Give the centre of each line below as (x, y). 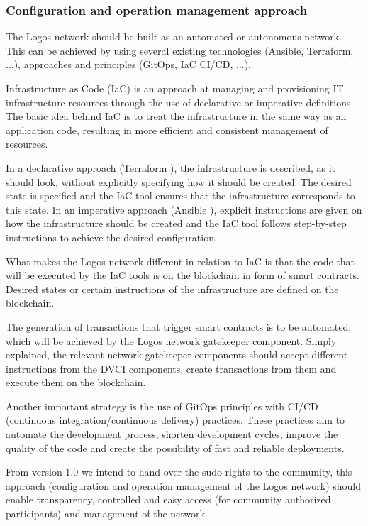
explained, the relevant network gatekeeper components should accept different (177, 355)
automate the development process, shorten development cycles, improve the (172, 434)
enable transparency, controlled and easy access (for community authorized (168, 499)
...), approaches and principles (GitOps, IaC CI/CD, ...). (128, 64)
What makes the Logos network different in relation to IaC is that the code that (180, 261)
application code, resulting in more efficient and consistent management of (167, 130)
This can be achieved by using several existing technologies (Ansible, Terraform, (180, 50)
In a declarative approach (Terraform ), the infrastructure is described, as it (171, 167)
